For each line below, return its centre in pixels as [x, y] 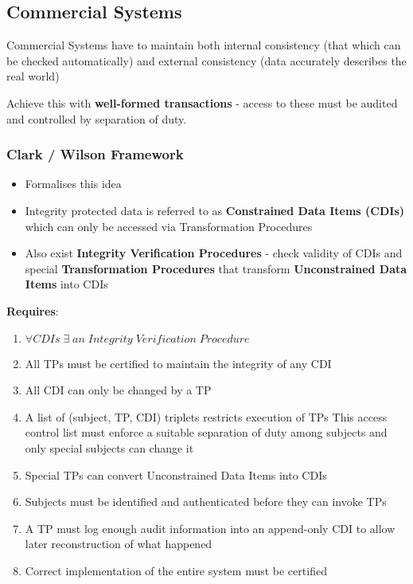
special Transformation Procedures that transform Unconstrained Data [216, 268]
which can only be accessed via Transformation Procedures [169, 226]
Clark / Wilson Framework [95, 154]
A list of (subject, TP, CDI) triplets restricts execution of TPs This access [206, 416]
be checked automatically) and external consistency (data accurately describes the [206, 60]
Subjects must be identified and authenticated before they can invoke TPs [206, 502]
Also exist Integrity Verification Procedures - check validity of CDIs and [214, 253]
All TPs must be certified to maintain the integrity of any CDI [178, 363]
